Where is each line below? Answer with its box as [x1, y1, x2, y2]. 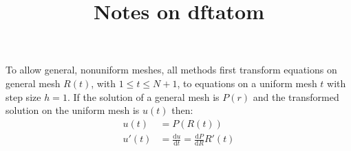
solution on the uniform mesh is [6, 103, 140, 117]
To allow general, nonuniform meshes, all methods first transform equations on [6, 62, 337, 77]
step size [6, 89, 41, 104]
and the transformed [253, 89, 339, 104]
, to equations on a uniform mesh [177, 75, 317, 90]
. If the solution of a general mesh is [67, 89, 220, 104]
